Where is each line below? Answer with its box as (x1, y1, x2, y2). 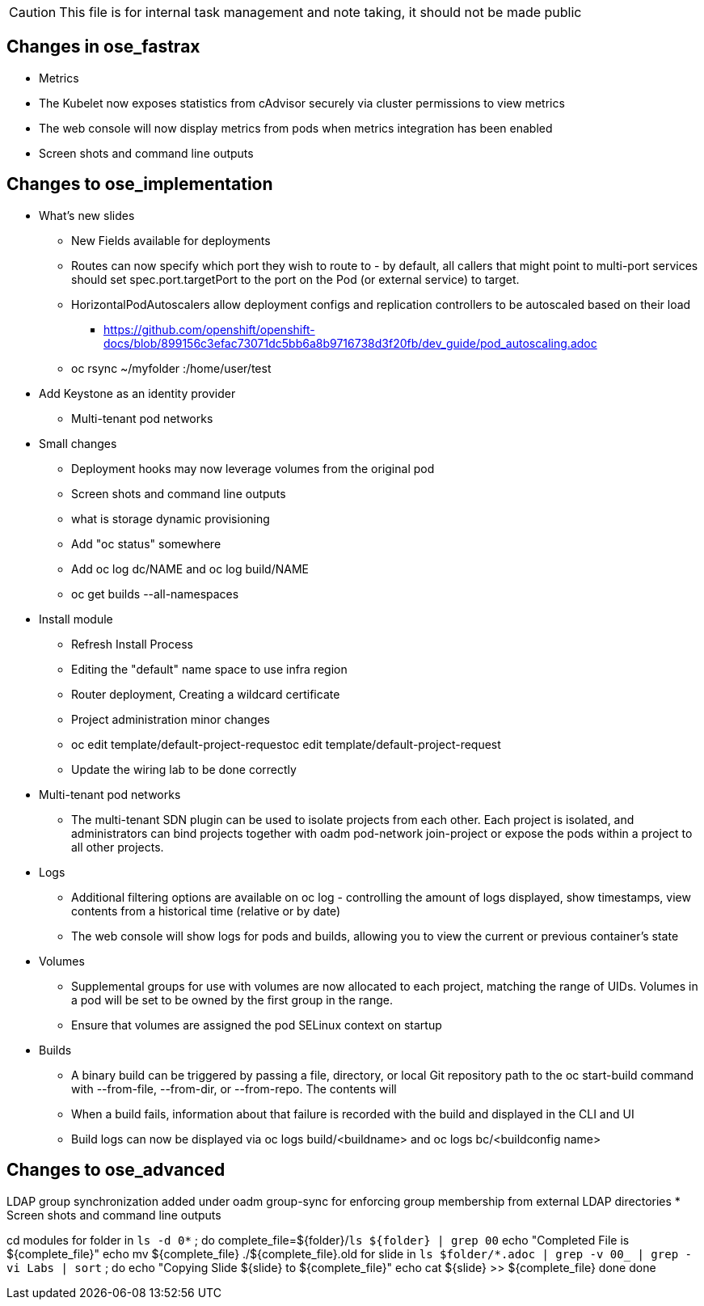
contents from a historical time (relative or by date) (71, 903, 341, 918)
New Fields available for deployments (71, 233, 271, 247)
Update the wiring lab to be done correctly (71, 762, 297, 776)
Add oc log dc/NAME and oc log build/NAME (71, 561, 309, 576)
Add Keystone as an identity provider (39, 386, 236, 400)
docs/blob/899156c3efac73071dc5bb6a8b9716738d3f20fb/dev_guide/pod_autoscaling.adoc (103, 336, 597, 350)
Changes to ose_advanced (6, 1160, 226, 1181)
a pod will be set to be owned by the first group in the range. (71, 992, 393, 1007)
